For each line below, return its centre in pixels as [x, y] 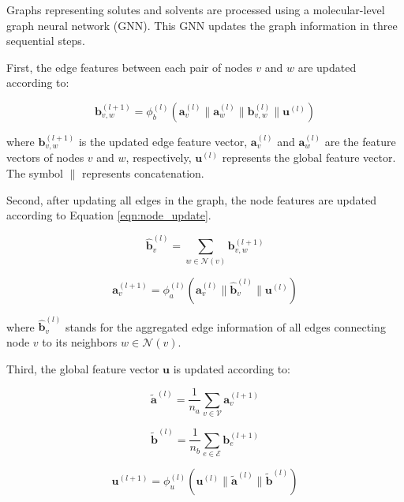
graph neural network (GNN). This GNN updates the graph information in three [202, 25]
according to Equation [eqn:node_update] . [109, 215]
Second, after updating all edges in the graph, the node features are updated [191, 199]
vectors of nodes [45, 157]
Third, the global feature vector [83, 368]
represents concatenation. [143, 173]
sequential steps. [46, 41]
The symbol [35, 173]
